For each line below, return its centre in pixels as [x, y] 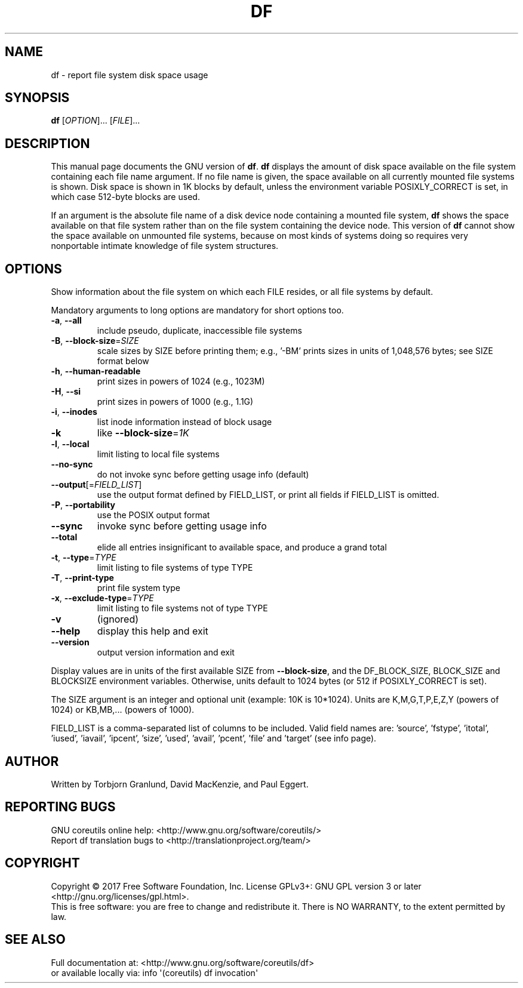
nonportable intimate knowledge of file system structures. [165, 246]
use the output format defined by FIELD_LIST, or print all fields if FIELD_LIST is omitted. [268, 495]
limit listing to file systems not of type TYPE [182, 608]
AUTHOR [32, 761]
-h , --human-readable [96, 371]
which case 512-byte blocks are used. [125, 197]
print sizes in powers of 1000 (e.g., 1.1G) [175, 402]
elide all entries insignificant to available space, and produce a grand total [242, 547]
